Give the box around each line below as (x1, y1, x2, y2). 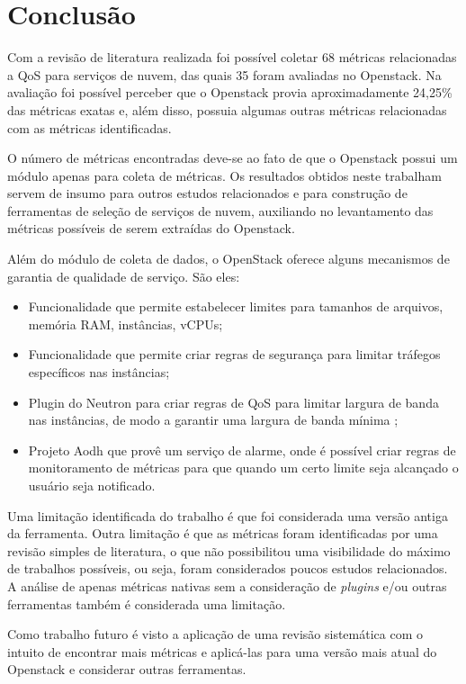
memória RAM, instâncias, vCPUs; (28, 314, 223, 333)
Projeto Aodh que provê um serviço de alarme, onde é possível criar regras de (28, 440, 456, 459)
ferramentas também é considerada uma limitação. (7, 594, 286, 613)
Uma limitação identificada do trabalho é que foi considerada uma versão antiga (7, 506, 448, 525)
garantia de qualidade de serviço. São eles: (7, 266, 240, 285)
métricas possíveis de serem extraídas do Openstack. (7, 219, 295, 238)
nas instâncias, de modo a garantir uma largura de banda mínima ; (28, 410, 399, 429)
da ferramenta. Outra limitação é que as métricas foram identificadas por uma (7, 524, 438, 543)
